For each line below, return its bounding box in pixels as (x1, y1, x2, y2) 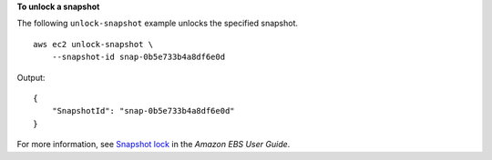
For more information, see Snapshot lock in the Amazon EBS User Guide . (16, 139, 291, 150)
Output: (16, 72, 46, 83)
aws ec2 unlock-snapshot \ (33, 39, 154, 49)
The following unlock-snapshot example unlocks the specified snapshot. (16, 18, 299, 29)
